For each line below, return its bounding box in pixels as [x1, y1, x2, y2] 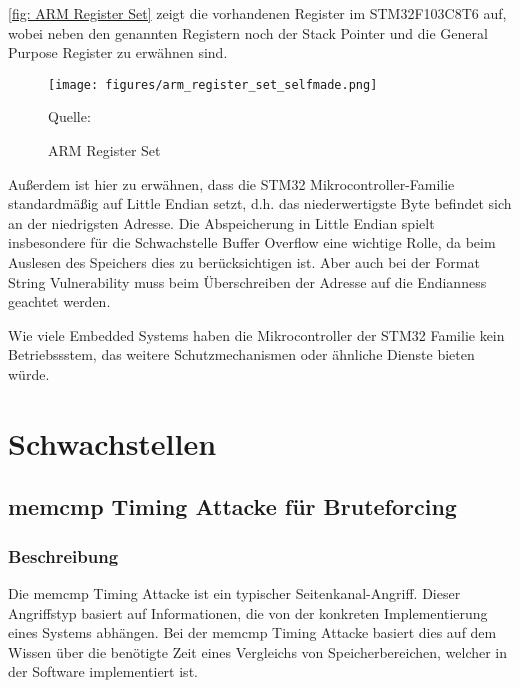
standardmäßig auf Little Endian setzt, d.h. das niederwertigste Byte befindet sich [8, 193, 512, 214]
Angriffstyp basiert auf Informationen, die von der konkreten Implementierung [8, 602, 488, 623]
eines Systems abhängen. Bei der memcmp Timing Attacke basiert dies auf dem [8, 622, 497, 643]
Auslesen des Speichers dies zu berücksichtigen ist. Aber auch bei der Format [8, 252, 480, 272]
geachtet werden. [8, 291, 111, 312]
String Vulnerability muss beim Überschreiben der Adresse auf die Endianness [8, 271, 487, 292]
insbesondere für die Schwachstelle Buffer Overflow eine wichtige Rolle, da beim [8, 232, 496, 253]
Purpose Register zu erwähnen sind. [8, 42, 228, 63]
